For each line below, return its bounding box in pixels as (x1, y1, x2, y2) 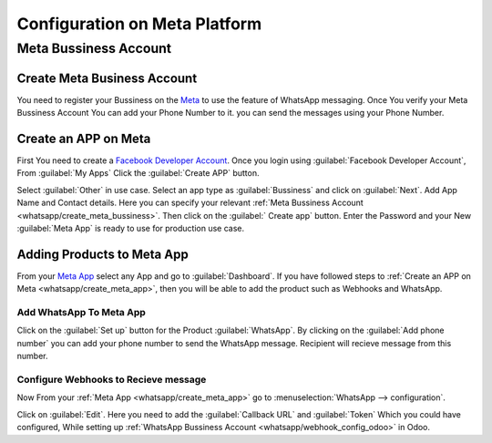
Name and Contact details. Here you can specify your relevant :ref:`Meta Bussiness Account (16, 197, 364, 209)
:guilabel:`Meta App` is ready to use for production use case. (16, 222, 245, 233)
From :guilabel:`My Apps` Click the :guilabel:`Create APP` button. (16, 168, 260, 179)
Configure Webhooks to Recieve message (16, 373, 207, 386)
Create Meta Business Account (16, 70, 198, 86)
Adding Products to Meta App (16, 246, 189, 262)
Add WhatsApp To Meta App (16, 306, 146, 319)
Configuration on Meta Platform (16, 14, 262, 34)
